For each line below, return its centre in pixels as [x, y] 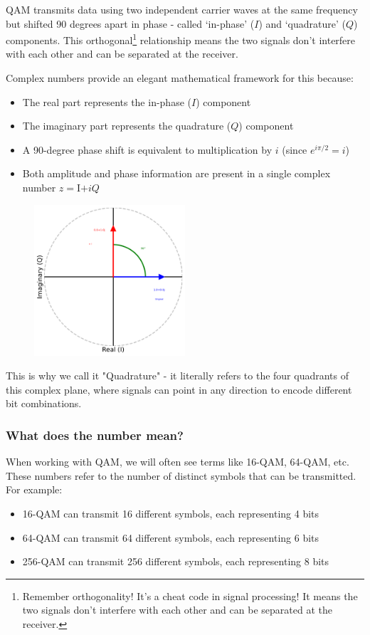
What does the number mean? [95, 435]
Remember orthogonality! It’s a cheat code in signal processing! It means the [190, 595]
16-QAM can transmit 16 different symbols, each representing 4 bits [171, 513]
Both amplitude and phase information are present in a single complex [176, 173]
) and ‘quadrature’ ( [302, 23]
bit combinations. [44, 403]
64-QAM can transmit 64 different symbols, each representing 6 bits [171, 537]
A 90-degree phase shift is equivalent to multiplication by [147, 149]
